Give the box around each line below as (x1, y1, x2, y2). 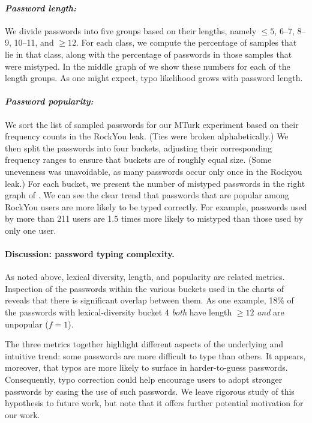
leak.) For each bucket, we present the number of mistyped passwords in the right (5, 177, 305, 189)
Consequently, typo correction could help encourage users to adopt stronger (5, 373, 283, 386)
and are (257, 306, 284, 318)
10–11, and (14, 36, 54, 49)
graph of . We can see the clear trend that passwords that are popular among (5, 189, 289, 201)
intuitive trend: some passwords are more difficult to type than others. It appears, (5, 349, 306, 362)
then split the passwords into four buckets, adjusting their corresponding (5, 141, 272, 154)
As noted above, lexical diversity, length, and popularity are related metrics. (5, 270, 285, 283)
